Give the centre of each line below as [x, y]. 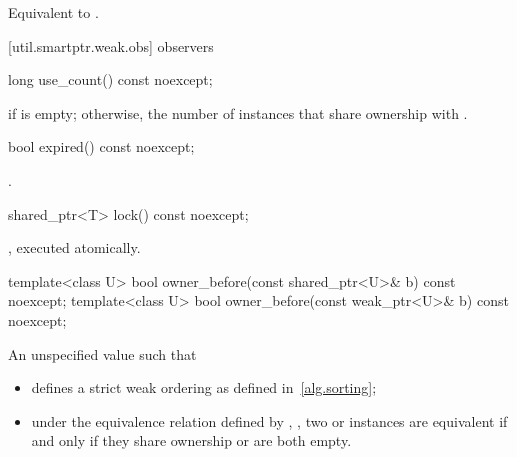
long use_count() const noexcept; [110, 79]
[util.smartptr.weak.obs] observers [111, 45]
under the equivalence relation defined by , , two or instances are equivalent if [269, 420]
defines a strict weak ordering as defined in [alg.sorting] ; [204, 387]
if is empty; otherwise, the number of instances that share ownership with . [238, 112]
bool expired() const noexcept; [101, 146]
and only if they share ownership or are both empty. [191, 440]
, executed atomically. [74, 247]
